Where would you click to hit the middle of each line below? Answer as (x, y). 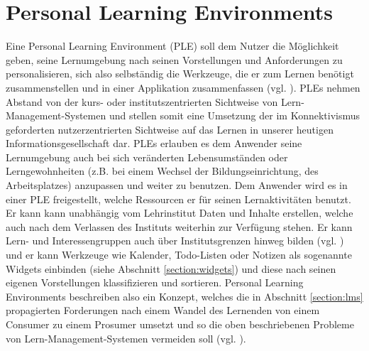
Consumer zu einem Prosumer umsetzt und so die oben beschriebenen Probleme (180, 324)
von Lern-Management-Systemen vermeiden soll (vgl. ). (126, 338)
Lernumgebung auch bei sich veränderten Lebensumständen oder (147, 157)
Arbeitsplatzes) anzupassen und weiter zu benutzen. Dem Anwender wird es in (177, 185)
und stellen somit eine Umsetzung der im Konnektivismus (235, 115)
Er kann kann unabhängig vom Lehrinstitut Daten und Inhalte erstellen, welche (180, 213)
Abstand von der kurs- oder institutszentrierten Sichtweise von (142, 101)
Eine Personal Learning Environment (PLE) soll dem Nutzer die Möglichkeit (172, 46)
